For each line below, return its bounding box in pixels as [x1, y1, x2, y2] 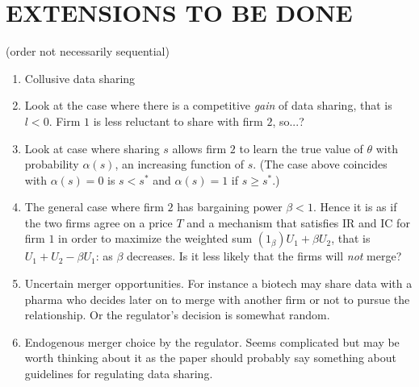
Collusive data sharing [24, 69, 136, 86]
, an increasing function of [115, 156, 245, 173]
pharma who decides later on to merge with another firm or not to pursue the [24, 290, 410, 307]
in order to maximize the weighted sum [58, 230, 253, 247]
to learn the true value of [239, 139, 363, 156]
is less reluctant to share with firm [93, 112, 263, 129]
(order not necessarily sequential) [6, 43, 170, 60]
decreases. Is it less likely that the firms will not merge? [127, 248, 402, 264]
